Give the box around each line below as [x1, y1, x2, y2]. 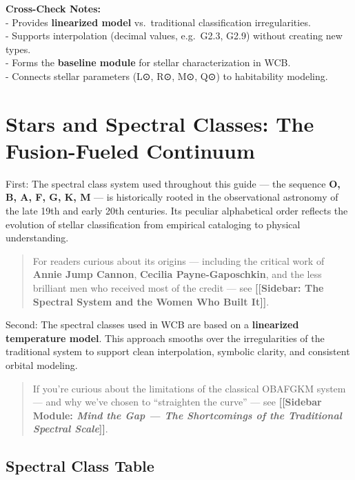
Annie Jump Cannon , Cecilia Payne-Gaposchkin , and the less [32, 267, 322, 281]
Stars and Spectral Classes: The [6, 109, 314, 137]
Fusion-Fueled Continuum [6, 136, 255, 164]
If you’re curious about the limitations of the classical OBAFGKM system [32, 381, 346, 395]
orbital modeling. [6, 358, 78, 372]
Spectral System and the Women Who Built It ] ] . [32, 294, 270, 308]
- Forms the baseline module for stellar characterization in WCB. [6, 55, 291, 70]
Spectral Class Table [6, 455, 154, 477]
